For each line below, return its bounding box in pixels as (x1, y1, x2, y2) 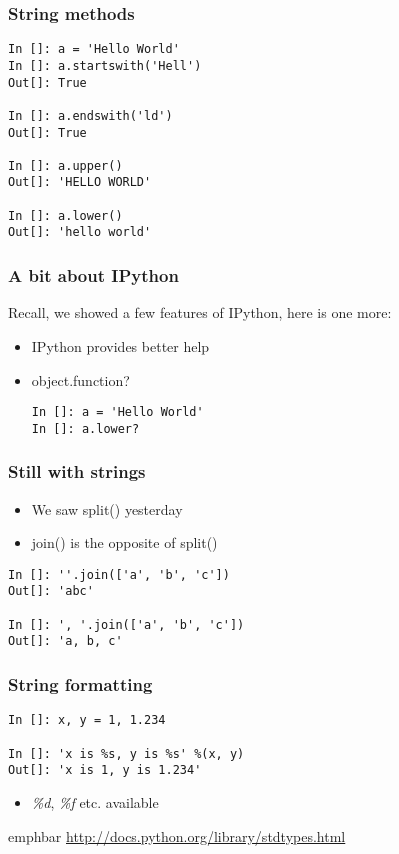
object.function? (31, 369, 130, 390)
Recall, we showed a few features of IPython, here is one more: (8, 302, 392, 323)
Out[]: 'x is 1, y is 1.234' (8, 763, 202, 778)
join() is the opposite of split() (31, 532, 218, 553)
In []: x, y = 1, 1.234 (8, 713, 166, 728)
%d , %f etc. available (31, 791, 159, 812)
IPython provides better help (31, 335, 210, 356)
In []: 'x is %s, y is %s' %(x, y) (8, 746, 245, 761)
